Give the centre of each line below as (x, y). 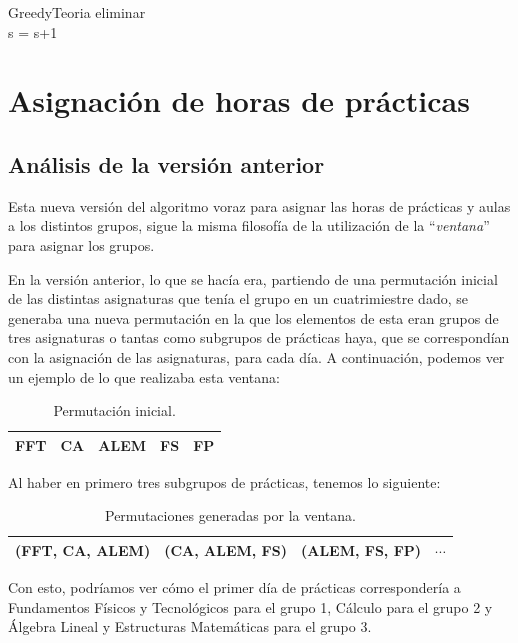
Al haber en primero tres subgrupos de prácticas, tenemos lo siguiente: (224, 481)
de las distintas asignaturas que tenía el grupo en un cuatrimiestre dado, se (238, 298)
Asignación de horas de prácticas (239, 100)
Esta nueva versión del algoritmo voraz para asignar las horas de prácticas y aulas (259, 205)
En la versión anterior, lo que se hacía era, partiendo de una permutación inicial (253, 278)
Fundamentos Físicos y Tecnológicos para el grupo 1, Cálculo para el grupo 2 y (250, 606)
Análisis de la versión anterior (166, 163)
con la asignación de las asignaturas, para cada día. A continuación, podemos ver (256, 356)
